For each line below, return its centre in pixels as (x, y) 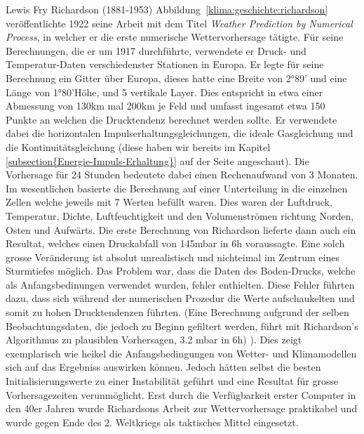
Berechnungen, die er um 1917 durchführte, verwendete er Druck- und (156, 50)
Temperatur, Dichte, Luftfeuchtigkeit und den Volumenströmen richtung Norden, (180, 215)
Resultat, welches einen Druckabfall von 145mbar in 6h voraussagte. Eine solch (175, 243)
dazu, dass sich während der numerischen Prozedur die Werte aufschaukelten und (180, 298)
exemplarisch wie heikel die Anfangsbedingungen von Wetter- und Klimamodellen (181, 353)
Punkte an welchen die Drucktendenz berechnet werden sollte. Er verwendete (171, 119)
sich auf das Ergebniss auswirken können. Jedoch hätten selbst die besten (163, 367)
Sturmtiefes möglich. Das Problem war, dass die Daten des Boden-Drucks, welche (181, 271)
